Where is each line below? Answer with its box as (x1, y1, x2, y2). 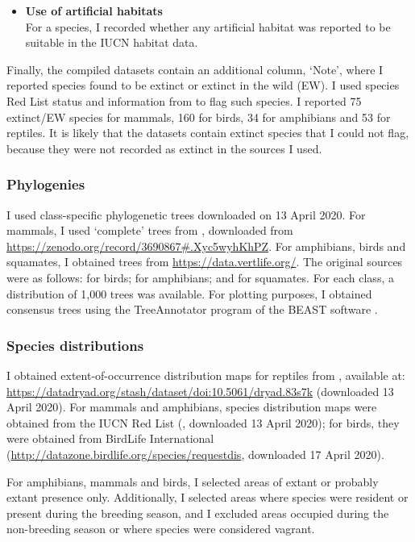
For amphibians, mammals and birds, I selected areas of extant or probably (6, 473, 379, 490)
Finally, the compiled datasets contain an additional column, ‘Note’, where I (6, 60, 384, 77)
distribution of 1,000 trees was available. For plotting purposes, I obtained (6, 285, 372, 302)
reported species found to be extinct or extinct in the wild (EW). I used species (6, 77, 400, 94)
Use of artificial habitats (25, 2, 163, 19)
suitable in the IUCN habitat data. (25, 34, 198, 51)
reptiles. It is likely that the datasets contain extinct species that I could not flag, (6, 124, 409, 141)
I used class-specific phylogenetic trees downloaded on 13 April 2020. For (6, 206, 366, 223)
